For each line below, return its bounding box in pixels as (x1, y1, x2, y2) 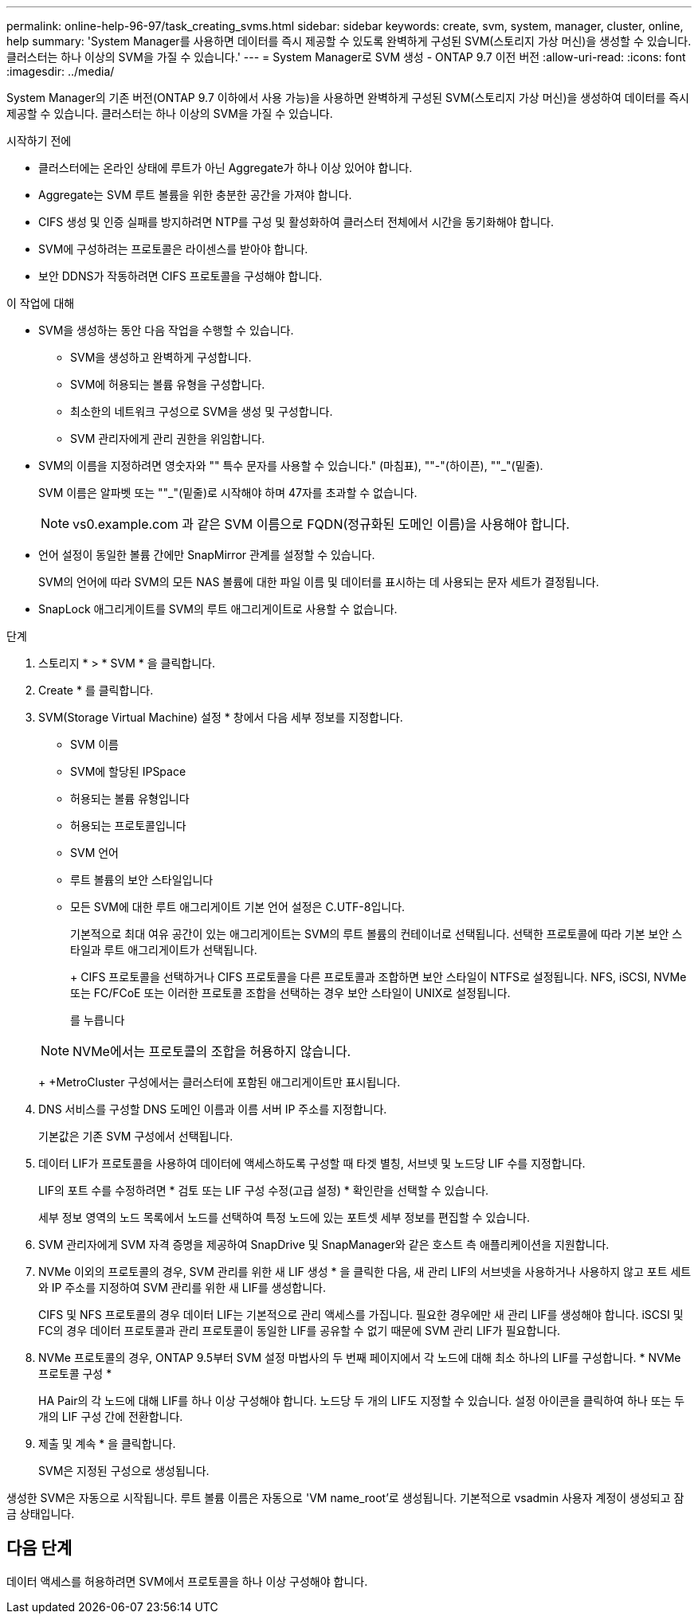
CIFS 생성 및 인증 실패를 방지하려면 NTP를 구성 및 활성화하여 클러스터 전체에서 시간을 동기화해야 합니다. (38, 215, 554, 229)
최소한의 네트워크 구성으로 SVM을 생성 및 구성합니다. (70, 405, 333, 418)
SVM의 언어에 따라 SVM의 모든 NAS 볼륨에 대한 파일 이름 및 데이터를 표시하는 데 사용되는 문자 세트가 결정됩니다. (38, 575, 599, 589)
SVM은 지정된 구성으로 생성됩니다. (38, 1464, 210, 1477)
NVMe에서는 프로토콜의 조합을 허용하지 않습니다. (73, 1043, 351, 1059)
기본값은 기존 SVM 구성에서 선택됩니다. (38, 1129, 233, 1143)
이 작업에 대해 (6, 296, 75, 310)
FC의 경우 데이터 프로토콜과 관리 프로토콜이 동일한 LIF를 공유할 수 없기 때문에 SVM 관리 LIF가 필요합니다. (38, 1324, 561, 1337)
